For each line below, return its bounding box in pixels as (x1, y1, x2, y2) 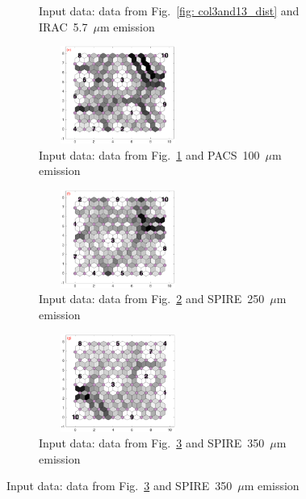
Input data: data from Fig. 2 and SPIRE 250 (39, 290, 265, 307)
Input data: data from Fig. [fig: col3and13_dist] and (39, 2, 300, 19)
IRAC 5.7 (39, 18, 88, 35)
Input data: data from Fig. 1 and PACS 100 (39, 146, 260, 163)
